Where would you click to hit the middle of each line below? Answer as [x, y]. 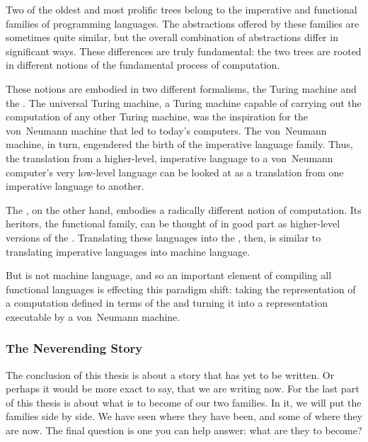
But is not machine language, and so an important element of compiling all [169, 275]
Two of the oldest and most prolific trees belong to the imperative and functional [182, 9]
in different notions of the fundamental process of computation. [143, 65]
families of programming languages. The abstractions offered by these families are [183, 23]
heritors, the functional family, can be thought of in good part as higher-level [173, 223]
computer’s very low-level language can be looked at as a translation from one [175, 172]
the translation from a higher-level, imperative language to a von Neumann [169, 158]
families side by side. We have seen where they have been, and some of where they [184, 416]
